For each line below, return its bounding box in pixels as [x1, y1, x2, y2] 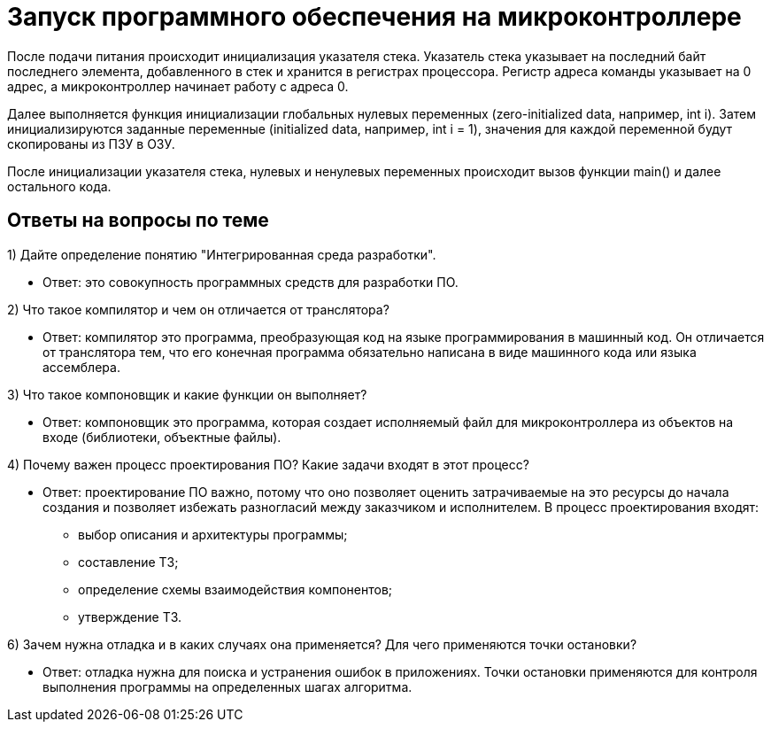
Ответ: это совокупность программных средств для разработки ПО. [42, 274, 459, 290]
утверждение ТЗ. [78, 609, 182, 624]
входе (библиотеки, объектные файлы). [42, 429, 281, 445]
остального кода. [7, 178, 112, 194]
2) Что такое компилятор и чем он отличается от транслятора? [7, 301, 389, 317]
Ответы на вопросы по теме [7, 209, 269, 232]
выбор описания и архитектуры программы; [78, 526, 348, 542]
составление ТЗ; [78, 554, 179, 570]
